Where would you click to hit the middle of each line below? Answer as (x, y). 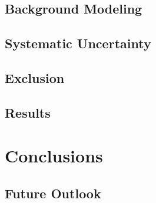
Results (28, 112)
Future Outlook (53, 193)
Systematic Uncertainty (78, 43)
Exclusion (35, 77)
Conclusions (54, 156)
